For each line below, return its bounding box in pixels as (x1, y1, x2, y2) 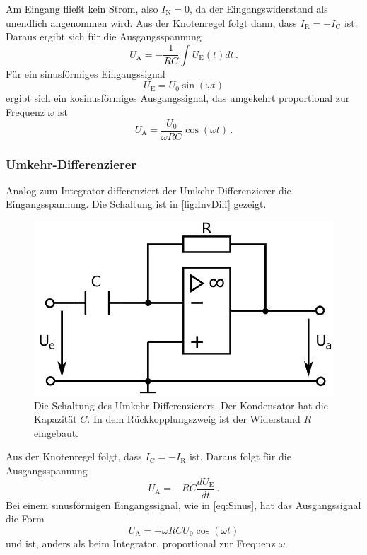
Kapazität (34, 411, 77, 426)
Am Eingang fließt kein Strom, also (6, 1, 158, 16)
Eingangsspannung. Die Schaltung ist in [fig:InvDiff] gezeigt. (6, 197, 267, 211)
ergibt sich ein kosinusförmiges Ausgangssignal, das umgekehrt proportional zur (6, 90, 350, 105)
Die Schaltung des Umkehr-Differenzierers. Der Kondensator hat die (34, 397, 328, 412)
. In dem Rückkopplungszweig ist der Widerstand (87, 411, 301, 426)
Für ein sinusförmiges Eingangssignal (6, 66, 165, 81)
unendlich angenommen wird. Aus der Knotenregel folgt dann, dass (6, 15, 297, 30)
